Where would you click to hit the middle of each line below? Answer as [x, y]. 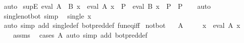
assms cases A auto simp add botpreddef [80, 34]
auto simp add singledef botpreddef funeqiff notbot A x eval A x [122, 25]
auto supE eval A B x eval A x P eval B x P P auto [107, 6]
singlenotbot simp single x [47, 15]
